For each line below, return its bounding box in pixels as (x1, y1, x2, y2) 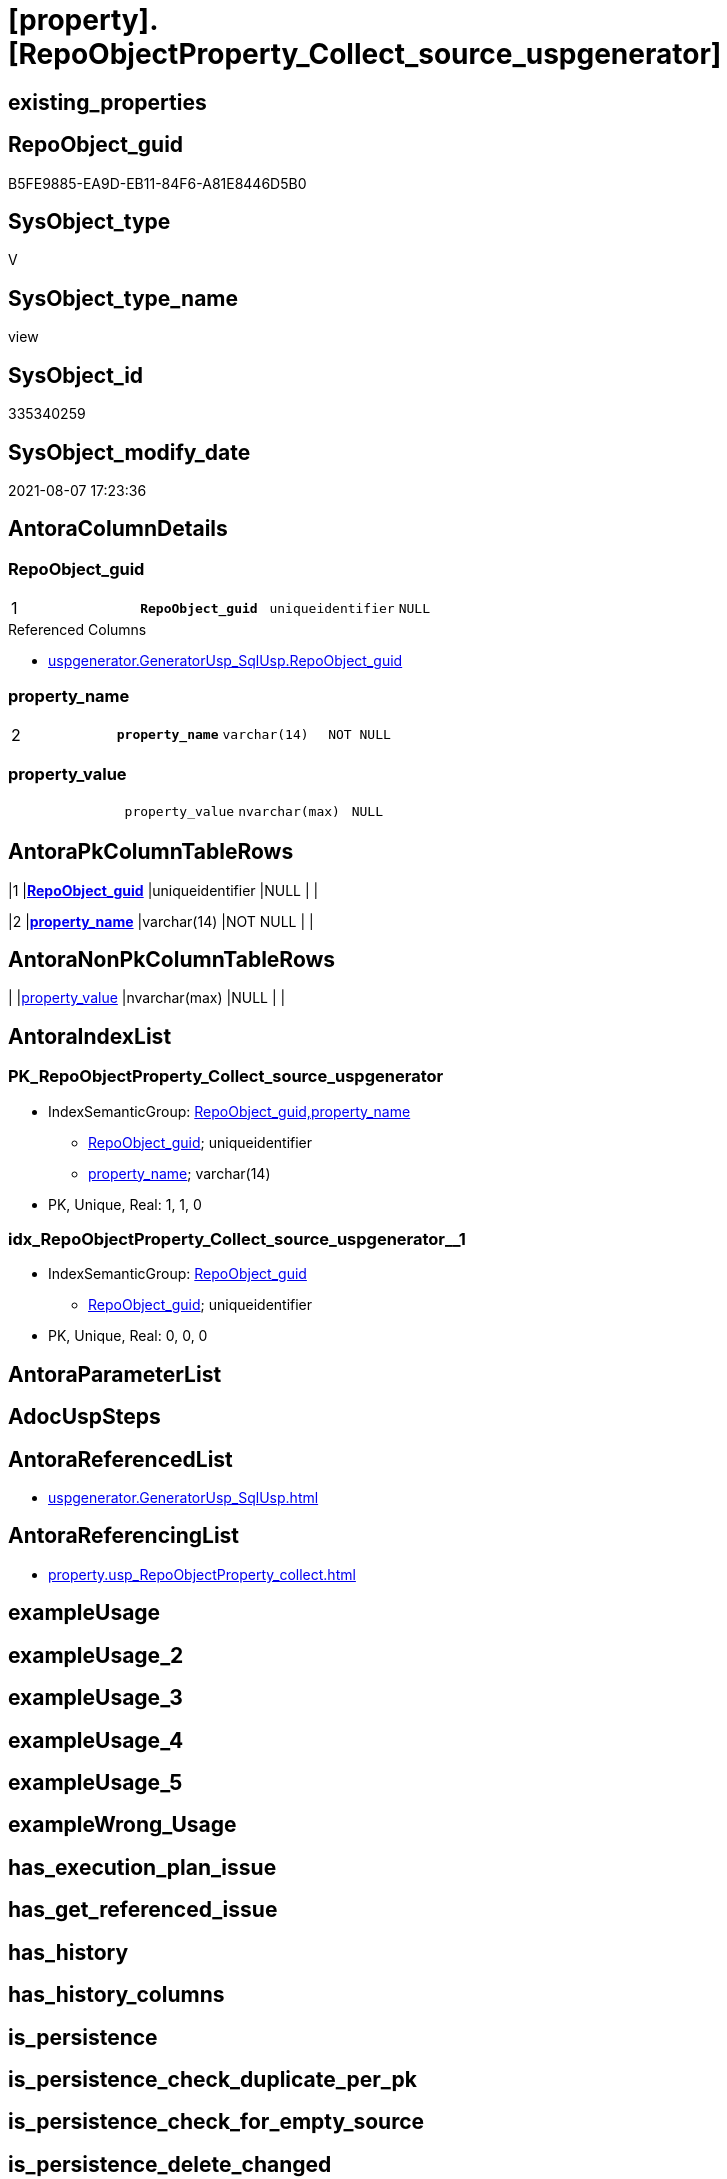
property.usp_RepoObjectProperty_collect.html (48, 1565, 356, 1583)
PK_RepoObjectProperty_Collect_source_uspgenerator (8, 1066, 444, 1087)
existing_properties (8, 89, 207, 115)
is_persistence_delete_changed (8, 2151, 332, 2177)
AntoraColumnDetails (8, 516, 228, 542)
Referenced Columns (8, 621, 147, 639)
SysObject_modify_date (8, 439, 251, 465)
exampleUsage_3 (8, 1685, 183, 1711)
